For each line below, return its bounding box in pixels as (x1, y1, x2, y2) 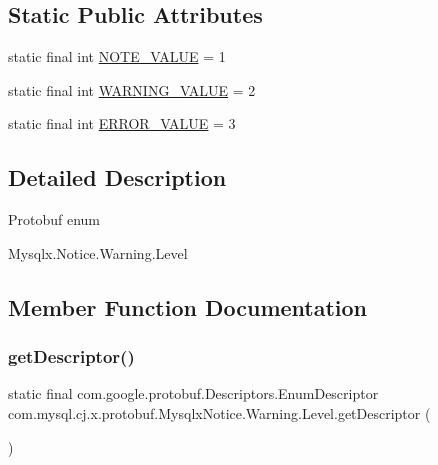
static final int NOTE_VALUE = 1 (8, 46, 226, 67)
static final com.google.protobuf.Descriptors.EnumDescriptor (8, 383, 379, 404)
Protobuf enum (8, 209, 101, 230)
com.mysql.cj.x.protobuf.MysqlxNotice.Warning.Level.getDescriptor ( (8, 402, 431, 423)
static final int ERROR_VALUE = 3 (8, 113, 236, 134)
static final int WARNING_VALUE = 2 (8, 79, 256, 100)
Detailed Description (8, 162, 227, 193)
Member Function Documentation (8, 291, 368, 322)
